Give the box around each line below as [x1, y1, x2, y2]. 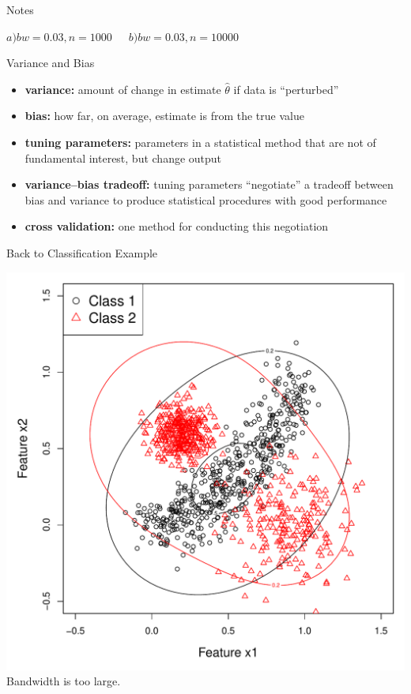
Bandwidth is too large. [6, 673, 121, 689]
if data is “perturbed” [233, 81, 339, 97]
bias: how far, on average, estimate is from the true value [25, 107, 304, 124]
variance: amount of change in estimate [25, 81, 221, 97]
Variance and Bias [6, 54, 95, 71]
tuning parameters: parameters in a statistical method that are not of [25, 133, 376, 150]
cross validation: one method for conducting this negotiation [25, 218, 329, 234]
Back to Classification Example [6, 244, 158, 261]
